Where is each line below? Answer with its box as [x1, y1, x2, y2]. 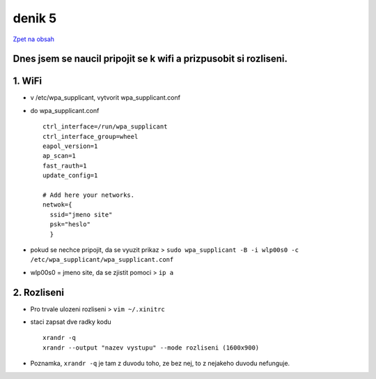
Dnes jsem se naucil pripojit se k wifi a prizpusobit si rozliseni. [13, 53, 288, 65]
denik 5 [13, 10, 57, 26]
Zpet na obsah [13, 35, 55, 43]
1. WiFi [13, 75, 42, 87]
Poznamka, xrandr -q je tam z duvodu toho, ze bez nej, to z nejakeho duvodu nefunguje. [30, 359, 290, 368]
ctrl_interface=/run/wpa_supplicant [42, 123, 168, 131]
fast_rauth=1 [42, 161, 87, 170]
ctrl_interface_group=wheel [42, 133, 139, 140]
